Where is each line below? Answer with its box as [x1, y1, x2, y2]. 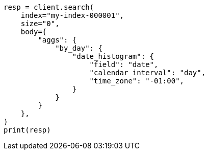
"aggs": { [38, 36, 77, 44]
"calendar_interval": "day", [89, 69, 206, 77]
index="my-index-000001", [20, 11, 124, 19]
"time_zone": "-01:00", [89, 77, 185, 85]
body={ [20, 28, 47, 36]
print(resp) [4, 126, 51, 134]
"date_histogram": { [72, 52, 154, 60]
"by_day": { [55, 44, 102, 52]
